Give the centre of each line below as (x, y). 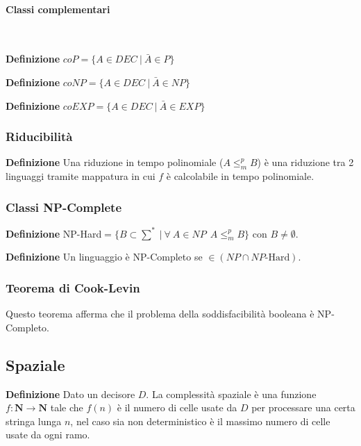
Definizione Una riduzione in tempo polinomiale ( (115, 162)
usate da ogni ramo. (48, 435)
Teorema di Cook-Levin (73, 287)
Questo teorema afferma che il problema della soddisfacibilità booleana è (160, 314)
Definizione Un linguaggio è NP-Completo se (104, 257)
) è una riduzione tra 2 (305, 162)
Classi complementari (58, 9)
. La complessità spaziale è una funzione (231, 394)
